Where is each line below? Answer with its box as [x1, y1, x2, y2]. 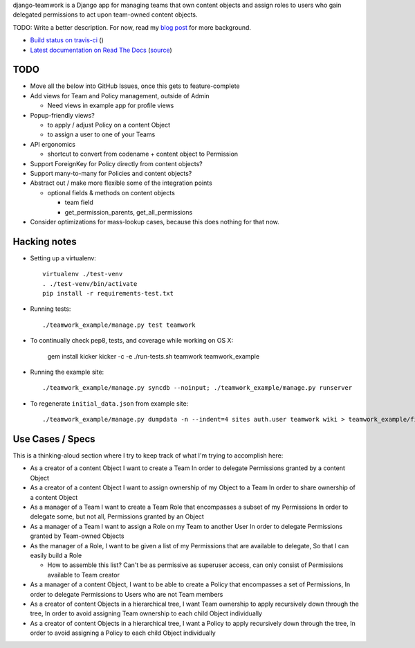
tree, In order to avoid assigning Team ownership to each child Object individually [30, 609, 263, 618]
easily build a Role [30, 551, 82, 559]
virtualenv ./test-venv [42, 270, 123, 278]
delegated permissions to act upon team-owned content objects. [12, 10, 198, 19]
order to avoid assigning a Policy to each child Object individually [30, 629, 216, 637]
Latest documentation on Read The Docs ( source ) [30, 46, 172, 54]
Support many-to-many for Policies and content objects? [30, 169, 192, 177]
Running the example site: [30, 368, 104, 376]
